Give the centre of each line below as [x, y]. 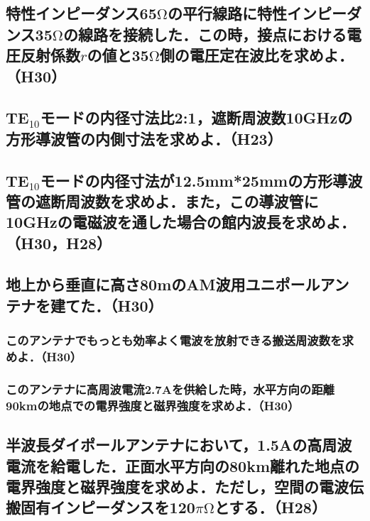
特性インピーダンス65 [81, 13]
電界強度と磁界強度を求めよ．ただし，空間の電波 [177, 486]
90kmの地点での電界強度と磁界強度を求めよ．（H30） [153, 405]
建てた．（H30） [107, 305]
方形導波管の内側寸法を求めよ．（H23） [144, 138]
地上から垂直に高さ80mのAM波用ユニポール [163, 284]
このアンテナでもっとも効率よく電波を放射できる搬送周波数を [174, 340]
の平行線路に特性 [227, 13]
